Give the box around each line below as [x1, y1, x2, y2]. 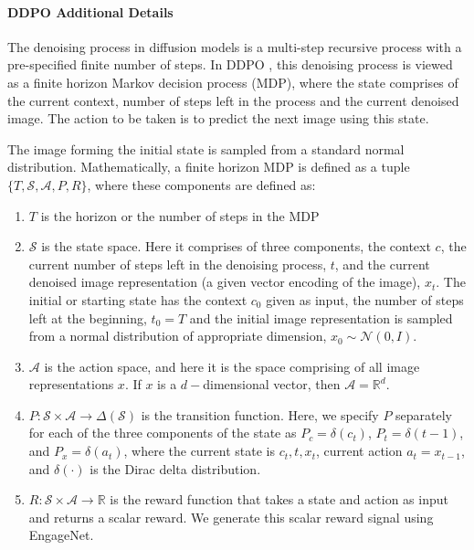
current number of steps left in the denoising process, [28, 254, 327, 273]
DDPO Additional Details [7, 2, 174, 21]
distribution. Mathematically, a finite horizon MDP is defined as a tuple [7, 157, 410, 176]
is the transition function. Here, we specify [141, 405, 379, 424]
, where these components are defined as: [87, 175, 316, 194]
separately [395, 405, 453, 424]
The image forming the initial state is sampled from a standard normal [7, 139, 405, 158]
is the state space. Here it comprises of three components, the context [41, 237, 431, 256]
